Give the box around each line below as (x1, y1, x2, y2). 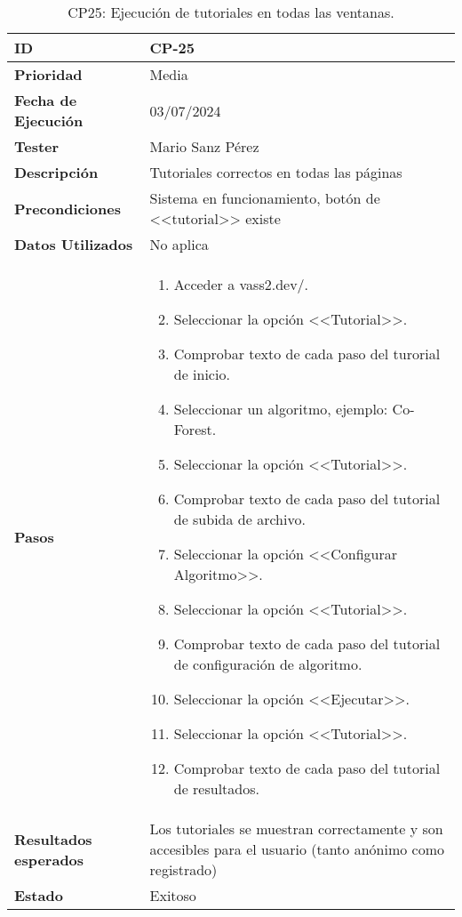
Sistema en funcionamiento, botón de (149, 188, 380, 208)
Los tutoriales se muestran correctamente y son (149, 818, 443, 839)
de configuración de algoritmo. (173, 654, 362, 674)
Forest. (173, 419, 217, 439)
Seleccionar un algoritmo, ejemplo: (173, 398, 388, 419)
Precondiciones (14, 197, 121, 219)
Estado (14, 885, 63, 905)
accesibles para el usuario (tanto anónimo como (149, 839, 444, 859)
